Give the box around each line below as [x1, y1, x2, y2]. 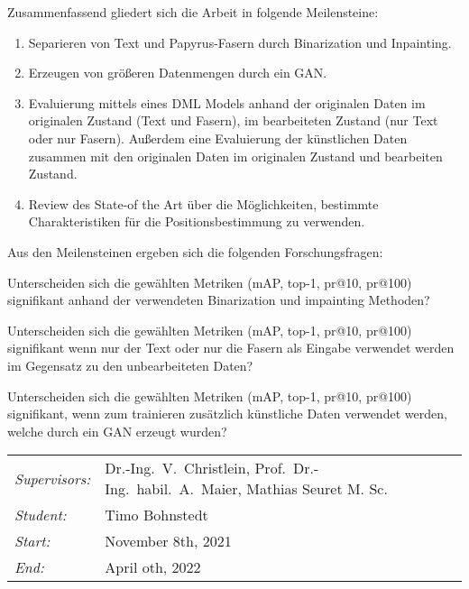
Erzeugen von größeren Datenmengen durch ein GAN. [28, 63, 327, 82]
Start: [14, 530, 51, 552]
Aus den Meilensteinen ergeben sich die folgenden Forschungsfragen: [7, 242, 383, 261]
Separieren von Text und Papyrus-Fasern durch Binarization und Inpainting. [28, 32, 452, 51]
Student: [14, 504, 67, 526]
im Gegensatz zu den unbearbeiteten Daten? [7, 355, 253, 374]
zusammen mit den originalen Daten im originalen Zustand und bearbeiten [28, 146, 443, 165]
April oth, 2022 [105, 557, 201, 578]
